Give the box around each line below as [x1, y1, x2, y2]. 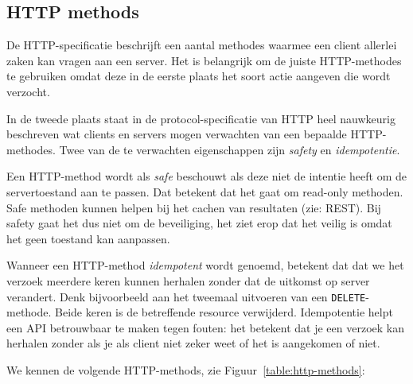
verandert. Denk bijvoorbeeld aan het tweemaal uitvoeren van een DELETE [6, 288, 366, 304]
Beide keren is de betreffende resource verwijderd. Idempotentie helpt [55, 304, 393, 320]
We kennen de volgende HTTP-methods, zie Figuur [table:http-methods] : [6, 361, 365, 378]
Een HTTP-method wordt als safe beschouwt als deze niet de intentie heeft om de [6, 168, 407, 184]
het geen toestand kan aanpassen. [6, 230, 170, 246]
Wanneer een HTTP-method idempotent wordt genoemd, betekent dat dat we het [6, 257, 404, 273]
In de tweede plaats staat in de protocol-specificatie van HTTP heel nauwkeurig [6, 110, 395, 126]
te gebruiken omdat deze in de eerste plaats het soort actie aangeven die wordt [6, 68, 391, 84]
